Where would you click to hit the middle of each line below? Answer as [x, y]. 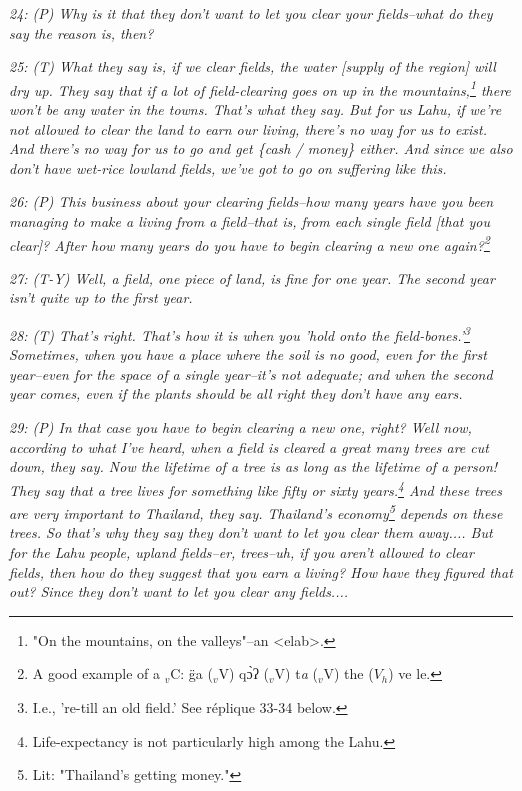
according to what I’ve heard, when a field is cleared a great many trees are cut [249, 446]
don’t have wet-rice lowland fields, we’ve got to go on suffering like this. [228, 167]
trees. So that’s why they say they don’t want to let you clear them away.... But [251, 532]
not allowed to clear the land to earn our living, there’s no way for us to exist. [248, 128]
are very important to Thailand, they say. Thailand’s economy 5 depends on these [256, 511]
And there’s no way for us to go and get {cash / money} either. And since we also [261, 148]
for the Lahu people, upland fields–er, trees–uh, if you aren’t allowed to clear [241, 551]
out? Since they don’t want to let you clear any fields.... [179, 591]
